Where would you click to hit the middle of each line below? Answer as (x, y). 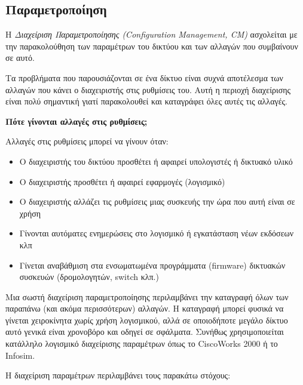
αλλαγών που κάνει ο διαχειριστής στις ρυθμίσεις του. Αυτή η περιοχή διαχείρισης (148, 89)
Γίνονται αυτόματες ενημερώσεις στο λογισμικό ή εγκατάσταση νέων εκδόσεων (157, 233)
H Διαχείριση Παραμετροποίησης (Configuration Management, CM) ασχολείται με (151, 34)
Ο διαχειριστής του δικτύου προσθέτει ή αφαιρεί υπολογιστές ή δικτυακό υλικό (156, 161)
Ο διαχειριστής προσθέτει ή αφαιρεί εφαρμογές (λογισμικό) (122, 181)
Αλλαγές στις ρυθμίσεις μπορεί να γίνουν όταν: (87, 141)
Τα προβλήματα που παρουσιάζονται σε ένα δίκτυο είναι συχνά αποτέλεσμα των (144, 77)
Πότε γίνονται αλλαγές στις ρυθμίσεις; (76, 121)
